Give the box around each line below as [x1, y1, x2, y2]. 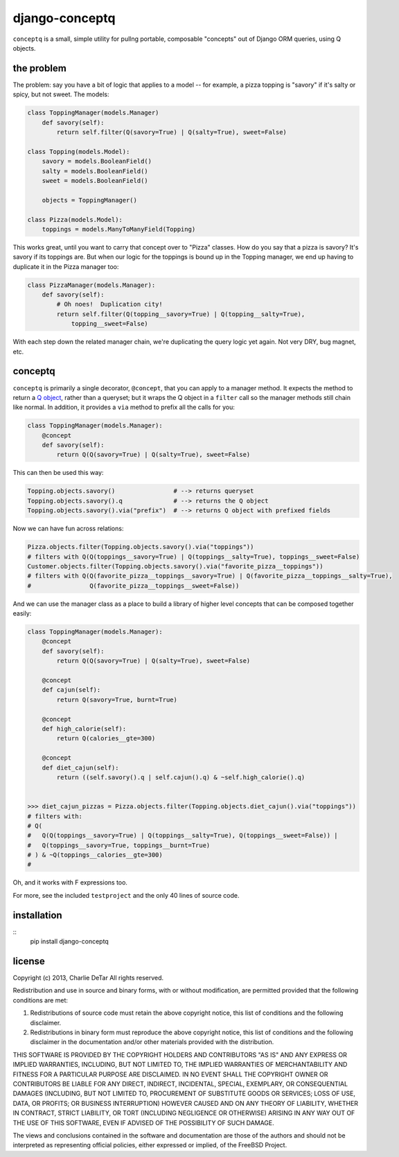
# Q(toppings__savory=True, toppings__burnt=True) [27, 841, 211, 849]
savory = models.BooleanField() [42, 157, 152, 166]
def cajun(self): [42, 686, 101, 694]
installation [12, 909, 62, 921]
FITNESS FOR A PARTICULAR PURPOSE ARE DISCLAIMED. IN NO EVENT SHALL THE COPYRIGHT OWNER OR [12, 1070, 328, 1078]
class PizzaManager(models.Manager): [27, 281, 156, 289]
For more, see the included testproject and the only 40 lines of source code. [12, 891, 240, 899]
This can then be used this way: [12, 469, 104, 477]
